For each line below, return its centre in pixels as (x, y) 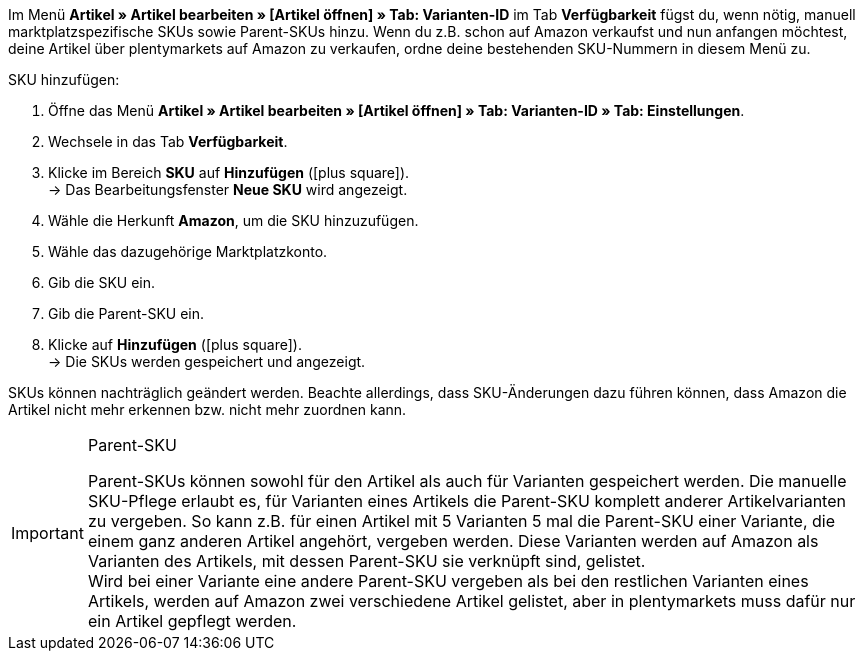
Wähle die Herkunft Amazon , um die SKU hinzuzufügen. (233, 220)
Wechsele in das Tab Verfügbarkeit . (168, 141)
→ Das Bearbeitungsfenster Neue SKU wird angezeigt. (228, 189)
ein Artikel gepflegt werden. (192, 621)
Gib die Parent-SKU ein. (126, 313)
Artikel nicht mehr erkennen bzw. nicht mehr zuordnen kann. (207, 409)
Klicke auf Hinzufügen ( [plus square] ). (175, 344)
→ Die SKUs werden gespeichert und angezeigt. (207, 361)
